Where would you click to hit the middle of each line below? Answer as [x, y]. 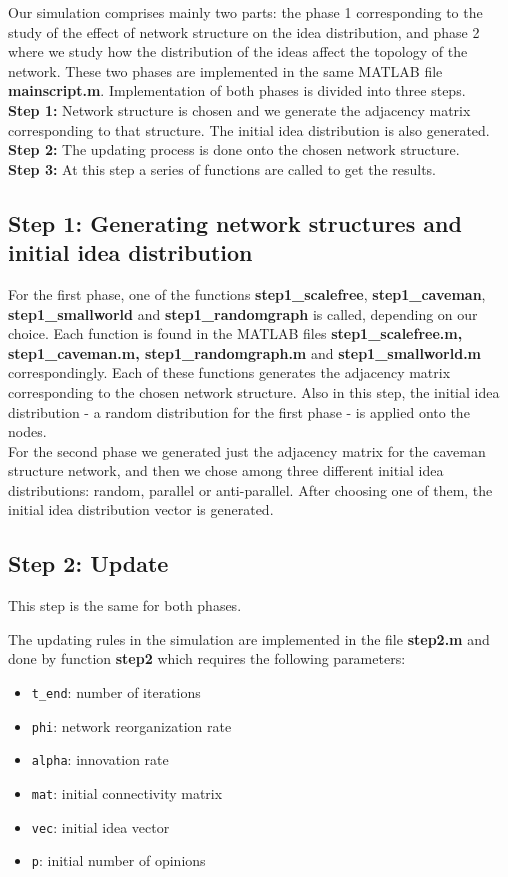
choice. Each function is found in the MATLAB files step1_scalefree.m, [235, 333]
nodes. [27, 431]
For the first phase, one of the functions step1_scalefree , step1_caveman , [247, 293]
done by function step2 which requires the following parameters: [207, 658]
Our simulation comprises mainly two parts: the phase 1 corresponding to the [245, 12]
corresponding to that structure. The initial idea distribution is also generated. [249, 129]
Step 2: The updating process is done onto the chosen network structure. [234, 149]
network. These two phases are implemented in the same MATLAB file [225, 70]
